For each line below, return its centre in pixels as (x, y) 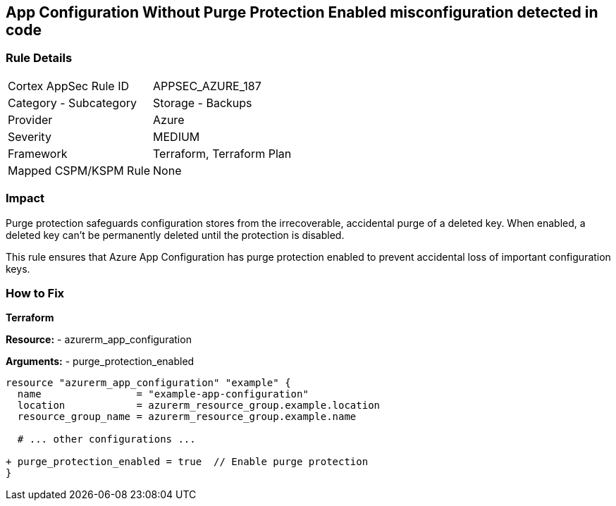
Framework (38, 153)
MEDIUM (177, 136)
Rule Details (39, 58)
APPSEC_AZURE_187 (207, 86)
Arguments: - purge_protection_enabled (100, 362)
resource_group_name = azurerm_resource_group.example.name (187, 417)
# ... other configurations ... (106, 439)
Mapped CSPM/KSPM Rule (79, 170)
